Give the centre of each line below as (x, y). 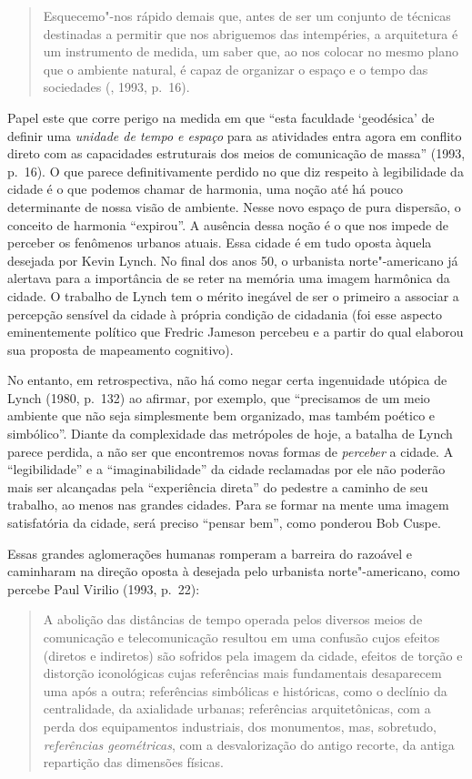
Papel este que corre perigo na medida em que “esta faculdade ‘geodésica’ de (221, 117)
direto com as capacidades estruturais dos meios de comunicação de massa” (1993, (236, 153)
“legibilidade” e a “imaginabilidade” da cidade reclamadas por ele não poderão (226, 469)
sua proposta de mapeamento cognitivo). (121, 349)
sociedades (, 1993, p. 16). (116, 87)
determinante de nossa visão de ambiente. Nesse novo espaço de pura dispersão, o (234, 206)
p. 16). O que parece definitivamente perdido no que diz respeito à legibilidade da (236, 171)
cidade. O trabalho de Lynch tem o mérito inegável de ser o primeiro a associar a (233, 295)
